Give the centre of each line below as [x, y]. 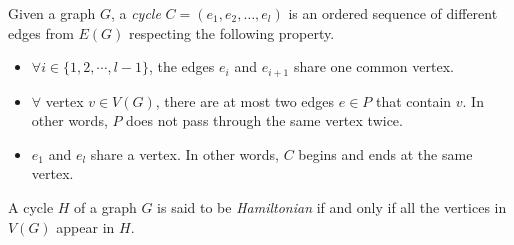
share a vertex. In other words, [184, 153]
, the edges [181, 66]
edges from [41, 32]
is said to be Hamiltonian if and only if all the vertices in [332, 207]
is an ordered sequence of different [393, 13]
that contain [414, 100]
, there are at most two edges [245, 100]
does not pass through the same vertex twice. [264, 120]
